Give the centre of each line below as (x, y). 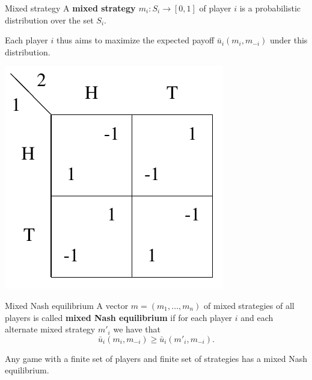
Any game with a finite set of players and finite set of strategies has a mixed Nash (156, 358)
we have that (137, 329)
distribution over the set (49, 20)
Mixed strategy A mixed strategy (70, 8)
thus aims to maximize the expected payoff (135, 40)
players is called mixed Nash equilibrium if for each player (119, 317)
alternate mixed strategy (50, 329)
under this (289, 40)
